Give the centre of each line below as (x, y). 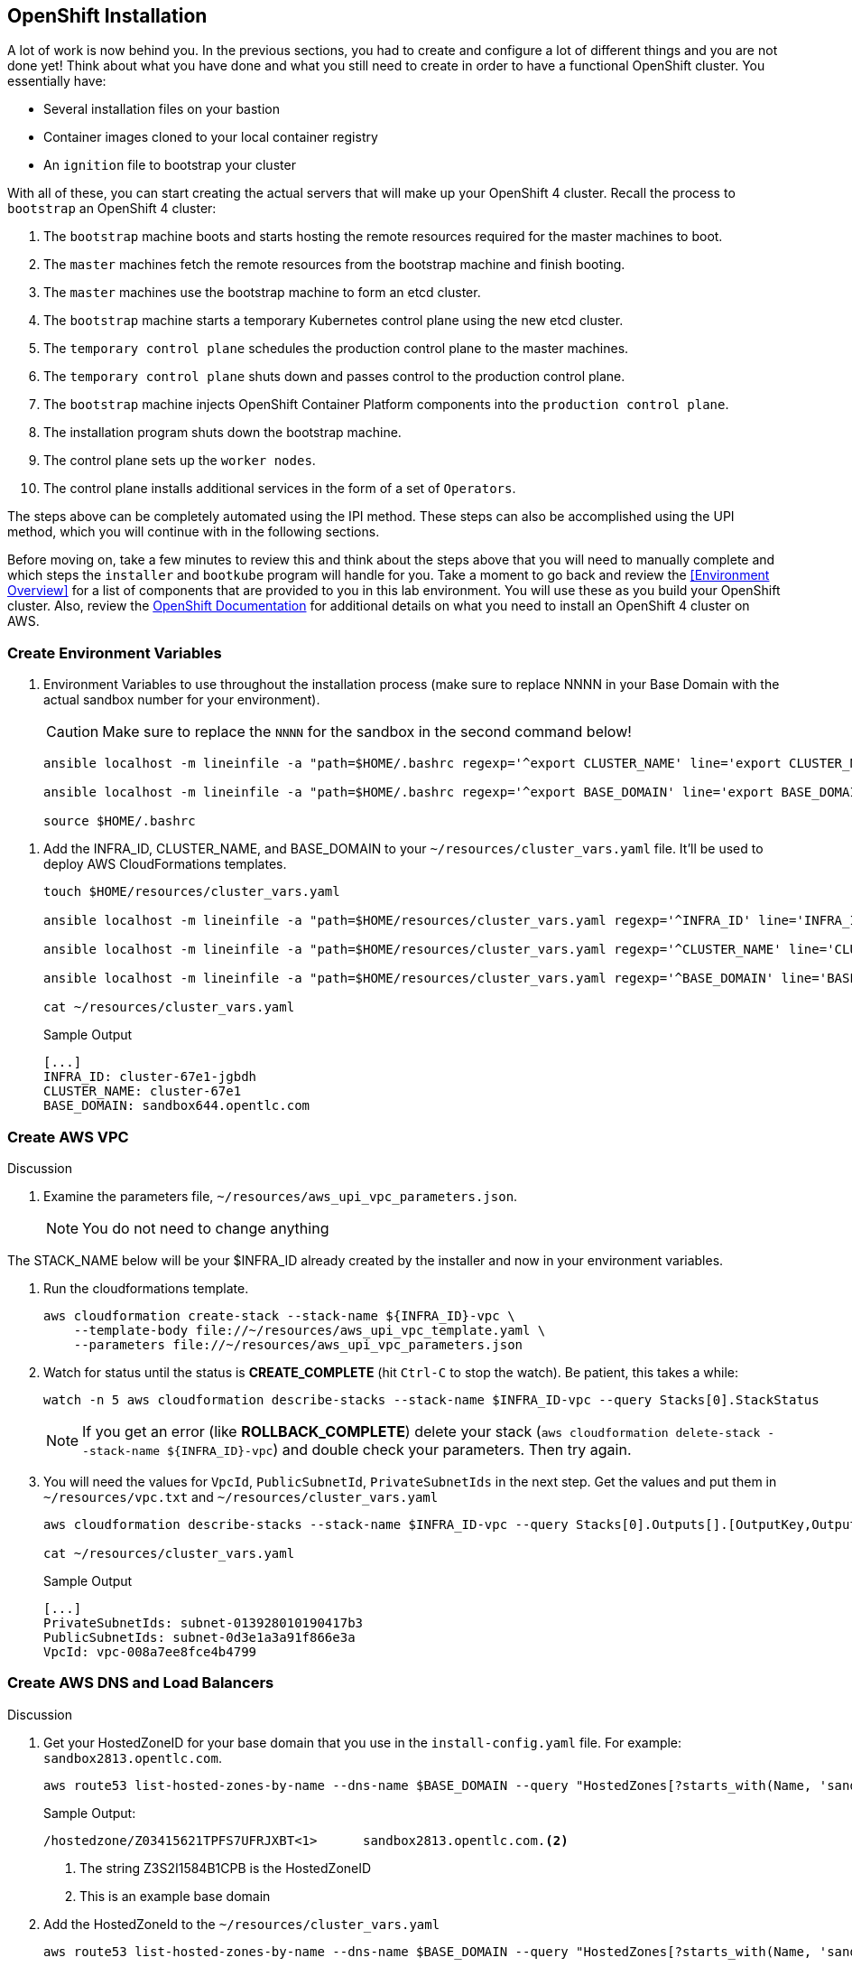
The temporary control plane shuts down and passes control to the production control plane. (334, 377)
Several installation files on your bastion (162, 109)
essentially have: (57, 81)
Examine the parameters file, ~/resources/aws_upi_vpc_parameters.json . (281, 1196)
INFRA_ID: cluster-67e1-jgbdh (150, 1077)
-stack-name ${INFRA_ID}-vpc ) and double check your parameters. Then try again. (357, 1449)
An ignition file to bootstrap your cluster (170, 165)
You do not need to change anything (206, 1228)
